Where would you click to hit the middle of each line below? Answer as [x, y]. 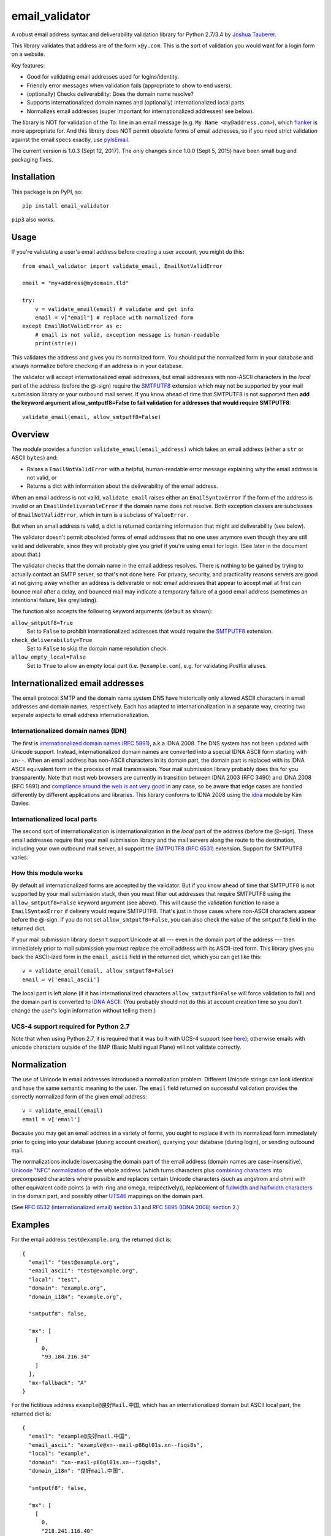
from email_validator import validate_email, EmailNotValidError [123, 266]
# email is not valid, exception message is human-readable [127, 335]
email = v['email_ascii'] [61, 979]
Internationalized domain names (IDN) [69, 731]
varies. [20, 857]
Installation [33, 177]
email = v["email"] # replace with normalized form [114, 317]
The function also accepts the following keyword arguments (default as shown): [112, 611]
